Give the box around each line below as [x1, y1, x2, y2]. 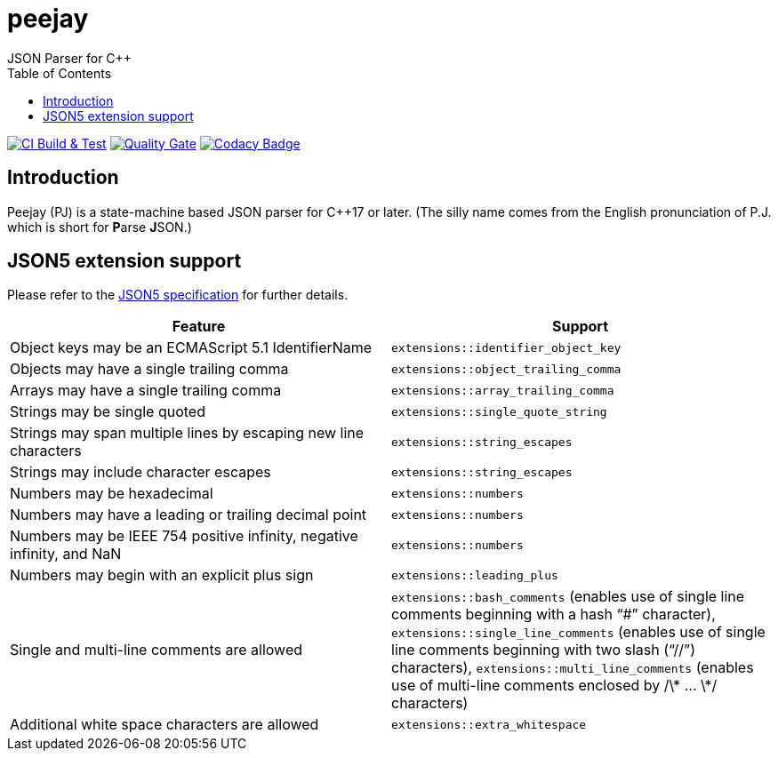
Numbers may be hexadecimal [10, 484, 213, 503]
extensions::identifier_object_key [391, 340, 622, 355]
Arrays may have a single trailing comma [10, 381, 282, 400]
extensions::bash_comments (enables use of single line [391, 587, 745, 606]
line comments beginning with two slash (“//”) [391, 641, 695, 659]
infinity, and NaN [10, 545, 122, 563]
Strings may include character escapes [10, 463, 271, 482]
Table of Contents [7, 65, 112, 81]
